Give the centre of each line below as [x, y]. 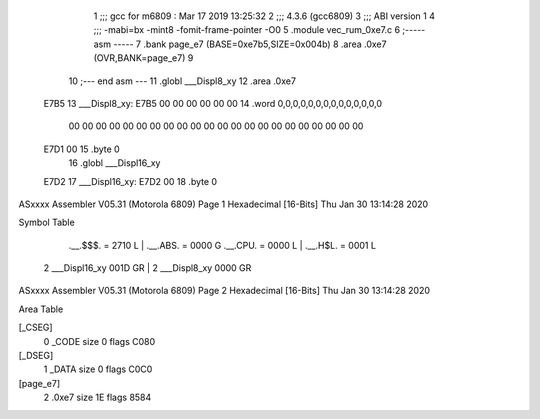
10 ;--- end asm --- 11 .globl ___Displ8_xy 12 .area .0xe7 [182, 81]
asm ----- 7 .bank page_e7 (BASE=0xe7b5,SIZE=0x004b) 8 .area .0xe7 [240, 44]
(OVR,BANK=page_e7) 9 [143, 58]
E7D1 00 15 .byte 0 [81, 149]
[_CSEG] [36, 327]
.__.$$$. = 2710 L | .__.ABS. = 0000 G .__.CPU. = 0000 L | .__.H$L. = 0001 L [222, 245]
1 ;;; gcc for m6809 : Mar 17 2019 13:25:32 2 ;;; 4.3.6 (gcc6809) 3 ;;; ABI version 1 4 [264, 16]
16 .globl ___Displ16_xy [114, 163]
